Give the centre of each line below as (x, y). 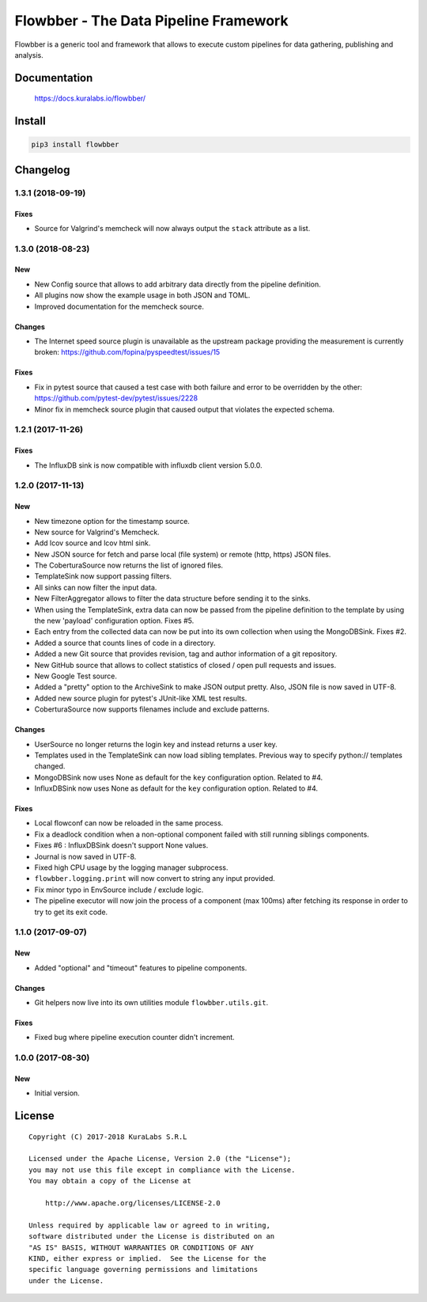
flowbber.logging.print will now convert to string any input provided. (155, 879)
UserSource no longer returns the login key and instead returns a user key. (156, 744)
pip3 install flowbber (75, 145)
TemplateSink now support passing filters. (103, 576)
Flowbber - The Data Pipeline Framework (151, 21)
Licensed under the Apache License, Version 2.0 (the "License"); (160, 1159)
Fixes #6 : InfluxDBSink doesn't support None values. (121, 845)
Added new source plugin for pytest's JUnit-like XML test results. (141, 698)
